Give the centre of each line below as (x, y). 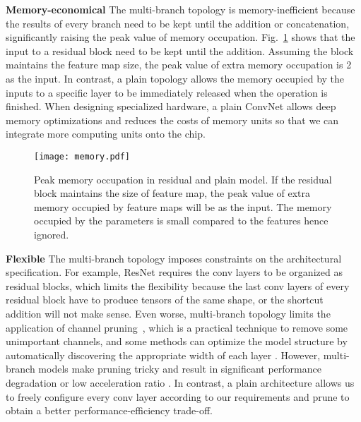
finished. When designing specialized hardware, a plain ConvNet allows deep (171, 106)
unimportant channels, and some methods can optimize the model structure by (177, 341)
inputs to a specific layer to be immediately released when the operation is (167, 92)
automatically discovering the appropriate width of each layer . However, (163, 355)
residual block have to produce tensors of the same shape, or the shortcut (165, 300)
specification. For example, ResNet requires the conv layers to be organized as (174, 272)
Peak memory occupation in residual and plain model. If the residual (183, 179)
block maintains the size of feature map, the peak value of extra (172, 193)
